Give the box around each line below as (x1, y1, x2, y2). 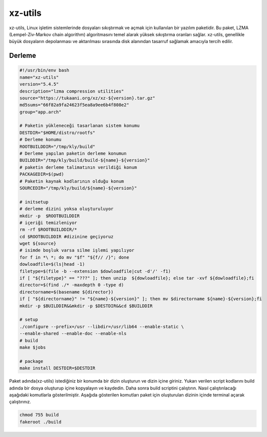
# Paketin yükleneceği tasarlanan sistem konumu (19, 123, 140, 129)
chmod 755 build (19, 412, 59, 418)
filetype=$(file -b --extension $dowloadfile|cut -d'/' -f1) (19, 268, 171, 274)
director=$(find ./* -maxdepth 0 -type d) (19, 282, 124, 288)
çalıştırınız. (9, 399, 32, 405)
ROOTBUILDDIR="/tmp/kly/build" (19, 144, 96, 149)
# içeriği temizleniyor (19, 220, 78, 225)
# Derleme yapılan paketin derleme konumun (19, 151, 127, 156)
